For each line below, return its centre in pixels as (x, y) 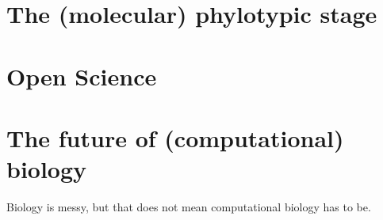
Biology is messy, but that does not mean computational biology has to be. (189, 207)
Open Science (82, 76)
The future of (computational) (175, 137)
